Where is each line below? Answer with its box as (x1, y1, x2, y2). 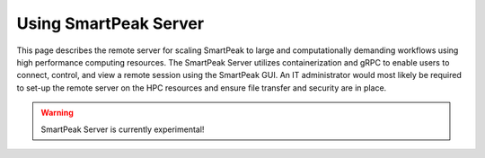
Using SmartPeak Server (16, 13, 205, 33)
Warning (40, 108, 74, 118)
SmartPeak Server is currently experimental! (40, 124, 205, 135)
